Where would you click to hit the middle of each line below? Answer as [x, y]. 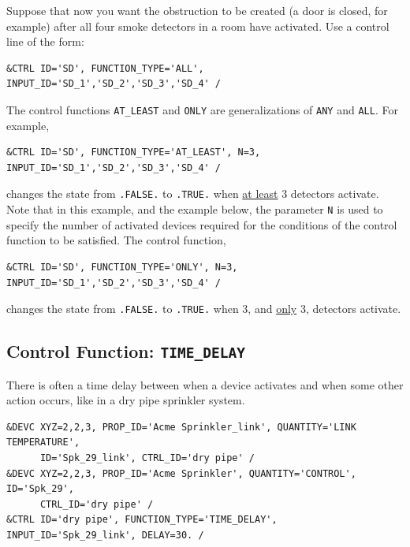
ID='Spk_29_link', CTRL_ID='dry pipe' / [147, 458]
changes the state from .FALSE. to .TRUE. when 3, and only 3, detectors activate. [204, 309]
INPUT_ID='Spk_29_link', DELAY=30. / [105, 535]
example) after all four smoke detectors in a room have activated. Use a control [198, 26]
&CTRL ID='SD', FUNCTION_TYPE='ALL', [105, 68]
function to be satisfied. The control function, [116, 240]
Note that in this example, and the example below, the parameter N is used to [195, 209]
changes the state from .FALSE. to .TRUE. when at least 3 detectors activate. [193, 193]
